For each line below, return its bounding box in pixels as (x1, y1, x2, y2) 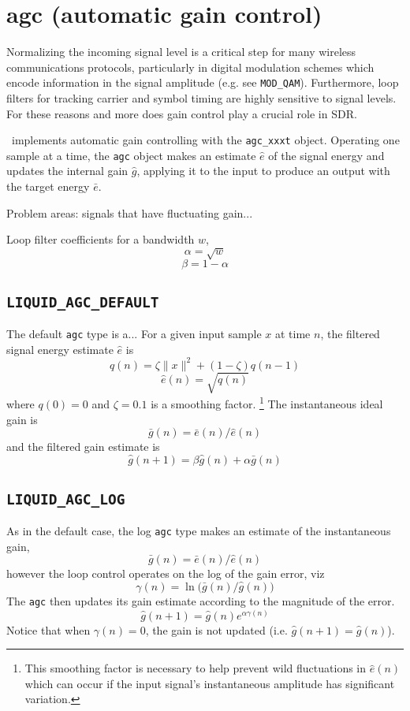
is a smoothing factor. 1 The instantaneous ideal (151, 393, 383, 412)
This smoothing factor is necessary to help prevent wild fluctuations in (24, 660, 367, 676)
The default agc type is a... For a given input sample (6, 326, 262, 342)
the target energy (6, 178, 90, 195)
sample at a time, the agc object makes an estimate (6, 147, 256, 163)
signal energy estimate (6, 341, 114, 357)
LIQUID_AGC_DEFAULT (6, 293, 159, 311)
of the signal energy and (268, 147, 385, 163)
